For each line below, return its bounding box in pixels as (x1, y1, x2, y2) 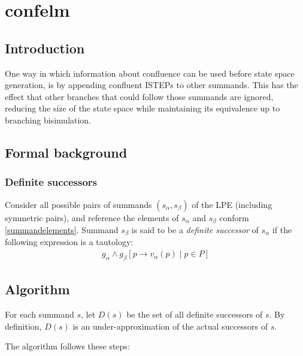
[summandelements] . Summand (5, 224, 119, 236)
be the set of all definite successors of (126, 308, 263, 321)
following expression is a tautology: (5, 236, 134, 248)
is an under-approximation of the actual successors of (72, 319, 268, 332)
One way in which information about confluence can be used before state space (5, 67, 295, 79)
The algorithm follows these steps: (5, 340, 130, 352)
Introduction (5, 38, 85, 57)
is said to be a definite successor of (131, 224, 259, 236)
